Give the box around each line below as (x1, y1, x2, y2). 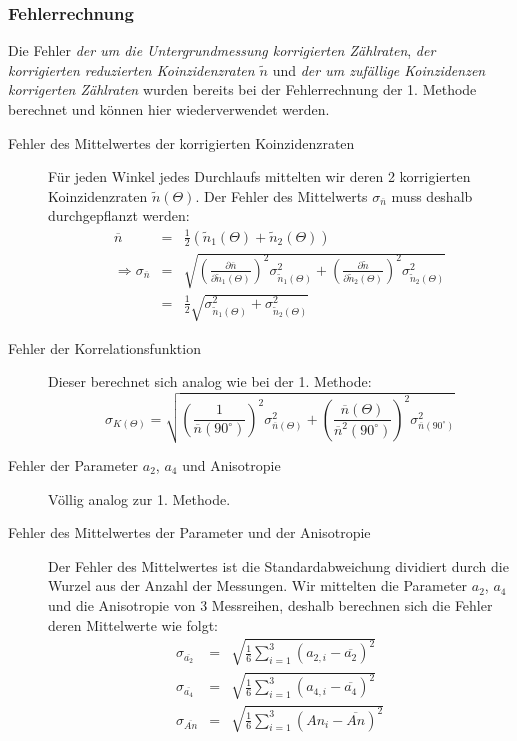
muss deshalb (391, 185, 473, 206)
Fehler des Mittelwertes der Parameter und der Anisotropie (8, 522, 371, 543)
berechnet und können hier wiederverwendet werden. (8, 99, 330, 119)
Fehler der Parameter (8, 455, 139, 476)
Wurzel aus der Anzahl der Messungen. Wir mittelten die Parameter (48, 575, 468, 596)
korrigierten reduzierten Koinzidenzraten (8, 59, 255, 80)
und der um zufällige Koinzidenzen (272, 59, 486, 80)
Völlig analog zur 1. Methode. (48, 488, 231, 509)
